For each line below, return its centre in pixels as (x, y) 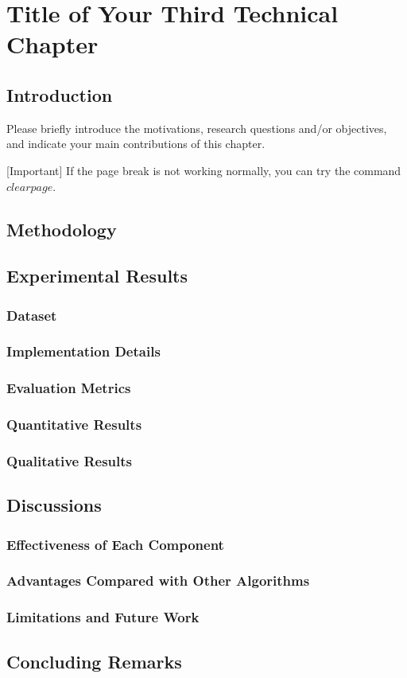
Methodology (62, 229)
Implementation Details (83, 351)
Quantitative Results (74, 425)
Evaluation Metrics (69, 388)
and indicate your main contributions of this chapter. (136, 144)
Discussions (54, 505)
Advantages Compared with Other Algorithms (158, 581)
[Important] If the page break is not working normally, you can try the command (204, 170)
